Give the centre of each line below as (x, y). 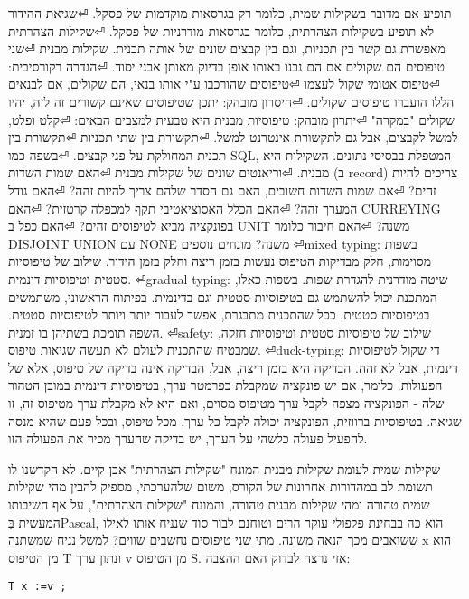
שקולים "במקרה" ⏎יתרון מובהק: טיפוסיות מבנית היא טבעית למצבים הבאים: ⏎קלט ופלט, (232, 119)
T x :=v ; (38, 587)
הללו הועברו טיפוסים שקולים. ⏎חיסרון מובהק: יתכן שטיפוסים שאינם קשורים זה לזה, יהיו (231, 101)
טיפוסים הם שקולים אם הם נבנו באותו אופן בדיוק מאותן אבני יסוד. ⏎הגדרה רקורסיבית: (227, 66)
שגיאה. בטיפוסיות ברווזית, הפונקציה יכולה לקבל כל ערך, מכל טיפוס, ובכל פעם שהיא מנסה (235, 420)
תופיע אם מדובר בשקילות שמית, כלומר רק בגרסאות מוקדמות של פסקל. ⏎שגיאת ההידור (230, 13)
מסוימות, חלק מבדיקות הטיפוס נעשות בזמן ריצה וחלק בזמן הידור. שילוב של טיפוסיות (220, 261)
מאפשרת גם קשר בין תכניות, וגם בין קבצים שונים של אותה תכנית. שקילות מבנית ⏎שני (227, 48)
